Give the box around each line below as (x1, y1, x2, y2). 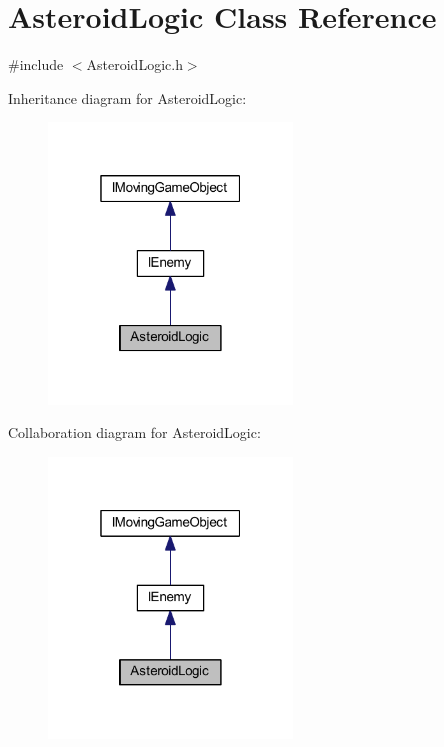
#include (8, 54, 64, 75)
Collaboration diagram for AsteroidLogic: (8, 422, 261, 443)
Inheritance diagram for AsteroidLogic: (8, 87, 247, 108)
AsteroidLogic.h (86, 54, 183, 75)
